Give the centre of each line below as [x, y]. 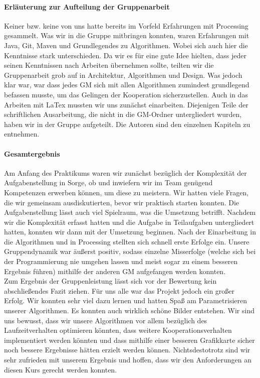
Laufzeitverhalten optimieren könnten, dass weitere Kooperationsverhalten [118, 330]
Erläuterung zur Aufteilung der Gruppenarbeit [87, 6]
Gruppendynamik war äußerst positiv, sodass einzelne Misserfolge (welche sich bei [130, 251]
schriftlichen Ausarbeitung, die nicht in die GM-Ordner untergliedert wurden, [123, 114]
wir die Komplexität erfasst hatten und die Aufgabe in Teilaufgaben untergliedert [129, 222]
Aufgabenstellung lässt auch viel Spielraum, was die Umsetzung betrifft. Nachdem [130, 212]
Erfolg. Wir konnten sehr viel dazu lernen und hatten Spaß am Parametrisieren [126, 300]
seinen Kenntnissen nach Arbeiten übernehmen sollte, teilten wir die [109, 65]
